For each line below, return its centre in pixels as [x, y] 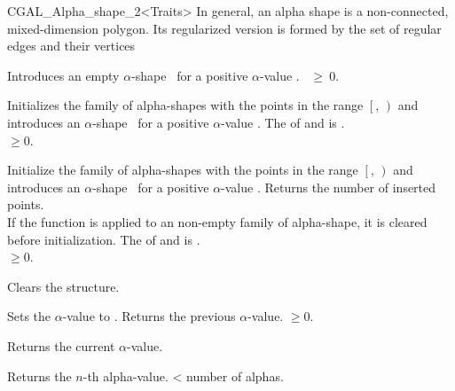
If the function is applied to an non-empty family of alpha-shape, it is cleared [217, 221]
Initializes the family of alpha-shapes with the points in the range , [193, 105]
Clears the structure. [63, 286]
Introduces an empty [63, 75]
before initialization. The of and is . [104, 239]
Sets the [29, 316]
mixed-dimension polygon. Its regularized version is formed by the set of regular [224, 28]
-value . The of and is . [283, 122]
